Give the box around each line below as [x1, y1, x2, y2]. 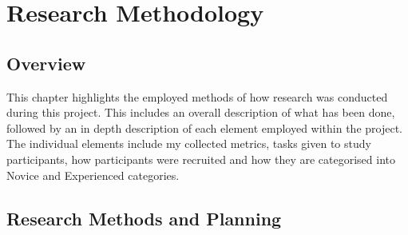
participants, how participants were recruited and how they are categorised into [6, 150, 396, 167]
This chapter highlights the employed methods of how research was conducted [6, 88, 388, 105]
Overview [6, 50, 86, 75]
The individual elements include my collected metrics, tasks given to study [6, 135, 371, 152]
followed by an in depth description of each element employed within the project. [6, 119, 402, 136]
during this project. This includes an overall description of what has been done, [6, 104, 395, 121]
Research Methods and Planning [6, 205, 282, 230]
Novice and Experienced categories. [6, 166, 180, 183]
